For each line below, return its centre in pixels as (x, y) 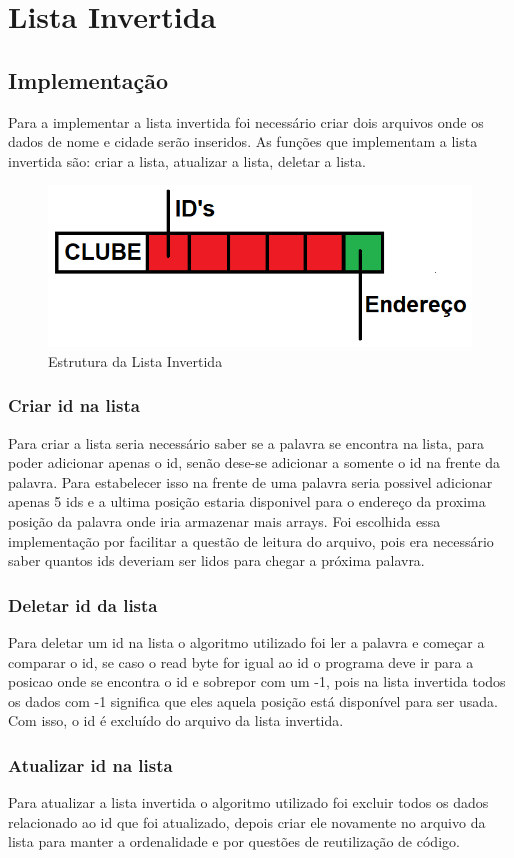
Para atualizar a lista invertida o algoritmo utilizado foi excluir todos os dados (248, 802)
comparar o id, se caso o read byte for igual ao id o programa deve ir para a (241, 661)
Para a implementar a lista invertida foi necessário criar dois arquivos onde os (246, 121)
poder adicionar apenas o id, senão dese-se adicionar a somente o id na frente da (254, 462)
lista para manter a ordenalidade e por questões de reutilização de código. (234, 841)
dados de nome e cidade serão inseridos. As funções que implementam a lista (243, 141)
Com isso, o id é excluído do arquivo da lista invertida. (176, 720)
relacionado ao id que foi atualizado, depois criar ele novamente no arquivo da (247, 821)
